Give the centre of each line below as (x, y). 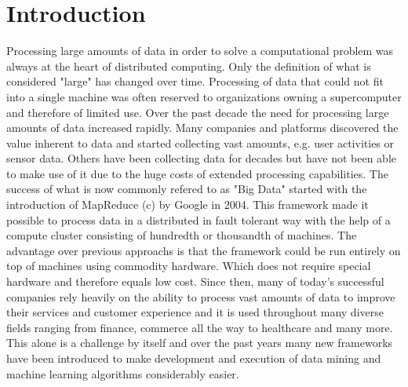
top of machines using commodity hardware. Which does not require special (189, 266)
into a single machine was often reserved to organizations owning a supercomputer (204, 96)
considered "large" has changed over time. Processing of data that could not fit (195, 81)
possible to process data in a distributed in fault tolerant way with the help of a (199, 219)
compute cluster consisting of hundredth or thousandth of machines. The (182, 235)
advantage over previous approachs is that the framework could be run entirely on (204, 250)
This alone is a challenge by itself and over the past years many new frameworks (200, 343)
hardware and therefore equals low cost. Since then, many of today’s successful (195, 281)
